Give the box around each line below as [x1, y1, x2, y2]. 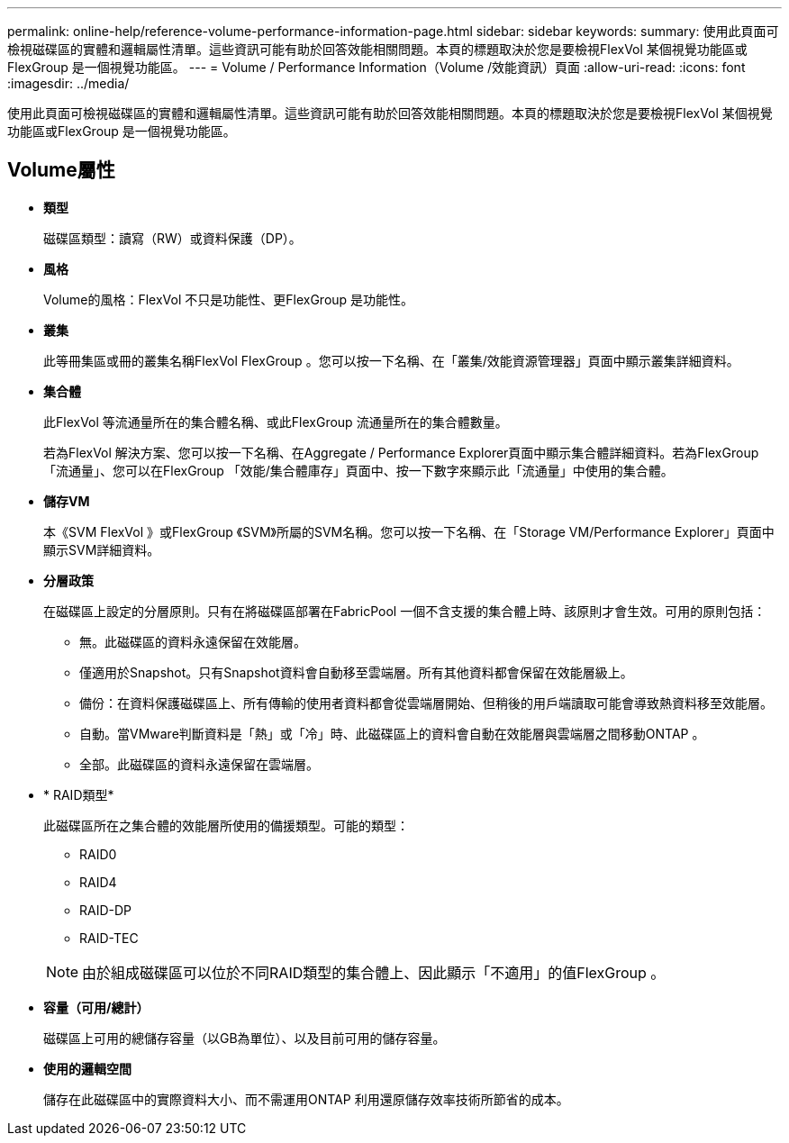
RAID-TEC [79, 930, 139, 946]
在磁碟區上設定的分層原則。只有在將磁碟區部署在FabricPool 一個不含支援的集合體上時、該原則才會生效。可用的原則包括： [43, 603, 766, 619]
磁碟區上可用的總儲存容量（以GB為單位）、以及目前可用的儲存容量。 [43, 1030, 446, 1046]
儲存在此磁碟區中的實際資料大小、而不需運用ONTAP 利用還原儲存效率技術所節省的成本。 [43, 1091, 569, 1107]
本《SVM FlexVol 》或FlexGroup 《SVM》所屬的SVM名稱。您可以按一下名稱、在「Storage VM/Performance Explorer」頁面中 [43, 523, 775, 540]
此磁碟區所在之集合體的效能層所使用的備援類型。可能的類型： [43, 817, 409, 833]
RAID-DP [79, 902, 132, 918]
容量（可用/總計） [43, 999, 150, 1015]
